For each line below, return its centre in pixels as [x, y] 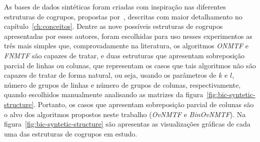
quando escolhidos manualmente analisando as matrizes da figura [104, 94]
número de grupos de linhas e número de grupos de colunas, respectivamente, [122, 84]
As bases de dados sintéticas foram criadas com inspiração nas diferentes [115, 6]
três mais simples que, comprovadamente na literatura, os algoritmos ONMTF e [126, 46]
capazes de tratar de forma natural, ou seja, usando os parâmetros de [110, 75]
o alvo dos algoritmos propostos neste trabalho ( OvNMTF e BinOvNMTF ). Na [125, 114]
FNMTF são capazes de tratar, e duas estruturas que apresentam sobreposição [124, 55]
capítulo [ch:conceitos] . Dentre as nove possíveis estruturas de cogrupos [113, 26]
